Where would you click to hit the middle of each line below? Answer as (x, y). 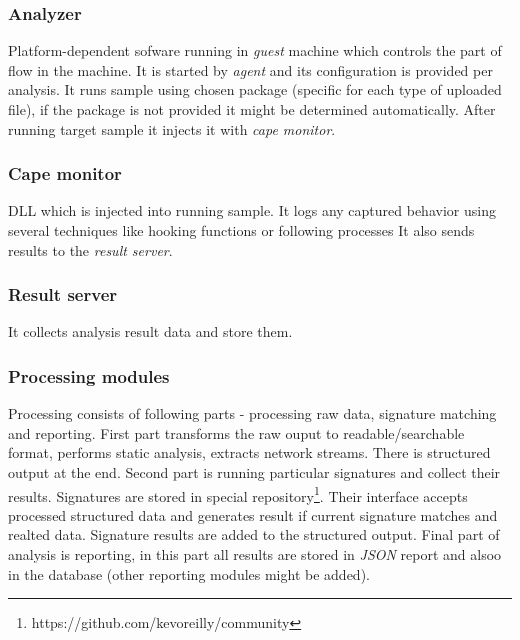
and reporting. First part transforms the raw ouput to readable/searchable (236, 432)
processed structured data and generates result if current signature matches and (253, 514)
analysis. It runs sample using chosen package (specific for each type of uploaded (255, 89)
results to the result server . (90, 249)
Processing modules (89, 375)
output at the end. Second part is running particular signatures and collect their (254, 472)
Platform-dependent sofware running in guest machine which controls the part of (255, 50)
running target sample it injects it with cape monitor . (172, 128)
